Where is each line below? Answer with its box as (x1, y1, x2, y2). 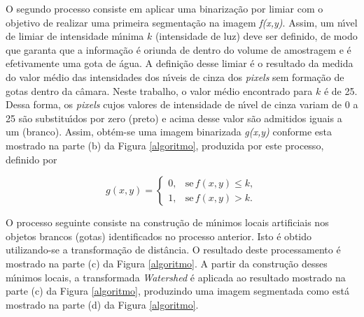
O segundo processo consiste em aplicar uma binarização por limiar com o (6, 1, 323, 15)
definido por (6, 152, 57, 166)
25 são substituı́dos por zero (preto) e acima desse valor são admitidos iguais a (6, 110, 342, 125)
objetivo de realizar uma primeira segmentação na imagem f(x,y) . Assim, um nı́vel (6, 15, 358, 29)
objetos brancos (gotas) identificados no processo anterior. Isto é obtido (6, 228, 312, 243)
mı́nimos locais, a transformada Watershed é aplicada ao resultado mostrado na (6, 270, 346, 284)
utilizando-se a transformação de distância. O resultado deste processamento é (6, 242, 341, 257)
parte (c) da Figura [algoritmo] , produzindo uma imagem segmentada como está (6, 283, 349, 298)
